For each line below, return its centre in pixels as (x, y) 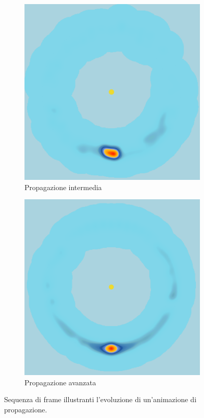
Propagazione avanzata (60, 382)
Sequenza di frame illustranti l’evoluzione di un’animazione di (100, 399)
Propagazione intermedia (63, 187)
